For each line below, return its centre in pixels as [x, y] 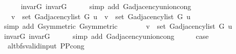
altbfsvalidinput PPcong [46, 46]
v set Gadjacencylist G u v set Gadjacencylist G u [101, 16]
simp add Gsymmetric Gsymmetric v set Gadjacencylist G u [118, 26]
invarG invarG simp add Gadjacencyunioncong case [106, 36]
